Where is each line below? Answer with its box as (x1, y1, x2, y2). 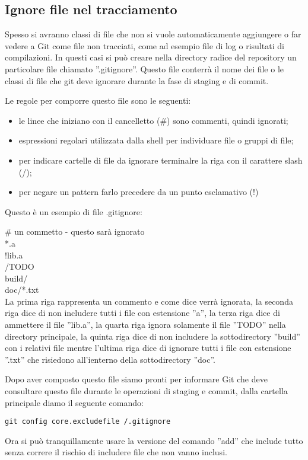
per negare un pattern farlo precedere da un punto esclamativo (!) (18, 186, 259, 198)
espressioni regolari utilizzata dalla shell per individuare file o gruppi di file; (18, 134, 294, 146)
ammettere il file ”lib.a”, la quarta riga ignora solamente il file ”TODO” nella (5, 318, 286, 331)
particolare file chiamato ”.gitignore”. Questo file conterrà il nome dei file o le (5, 62, 284, 75)
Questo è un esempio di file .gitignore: (5, 205, 142, 218)
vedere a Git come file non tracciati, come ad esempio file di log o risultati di (5, 39, 284, 52)
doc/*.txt (5, 283, 39, 296)
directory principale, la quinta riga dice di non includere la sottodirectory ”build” (5, 330, 300, 342)
